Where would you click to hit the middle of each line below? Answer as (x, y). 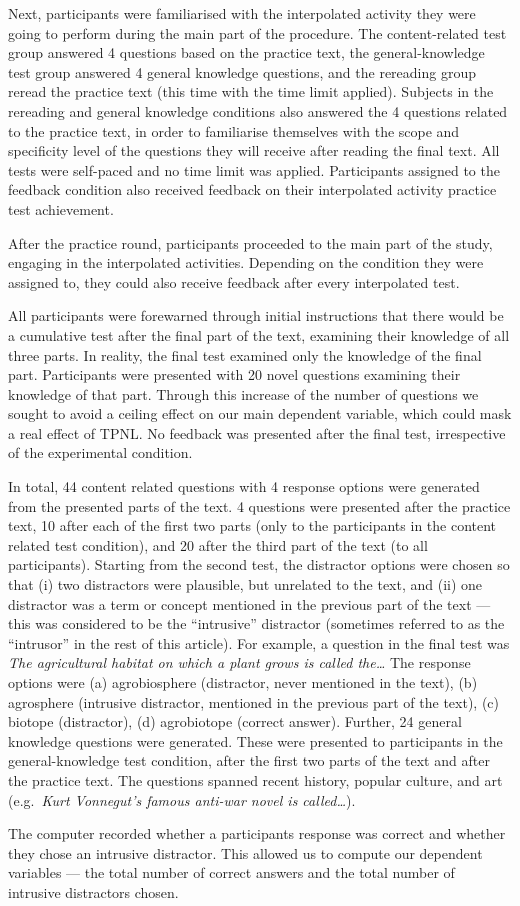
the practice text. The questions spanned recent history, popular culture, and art (255, 779)
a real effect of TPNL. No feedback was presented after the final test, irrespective (257, 432)
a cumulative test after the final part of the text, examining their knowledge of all (259, 334)
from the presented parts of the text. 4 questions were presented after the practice (259, 505)
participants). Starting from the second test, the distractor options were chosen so (259, 564)
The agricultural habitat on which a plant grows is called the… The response (239, 662)
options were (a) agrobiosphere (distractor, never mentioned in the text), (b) (243, 682)
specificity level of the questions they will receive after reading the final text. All (254, 150)
